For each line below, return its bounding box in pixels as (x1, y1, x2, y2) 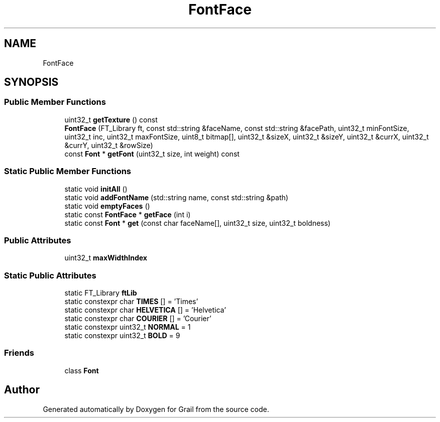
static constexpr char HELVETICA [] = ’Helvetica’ (64, 306, 226, 315)
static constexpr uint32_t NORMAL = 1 (64, 323, 191, 332)
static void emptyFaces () (64, 201, 150, 210)
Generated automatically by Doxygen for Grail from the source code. (43, 404, 269, 413)
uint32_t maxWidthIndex (64, 253, 147, 262)
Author (4, 383, 40, 396)
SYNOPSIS (4, 76, 59, 89)
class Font (64, 366, 99, 375)
